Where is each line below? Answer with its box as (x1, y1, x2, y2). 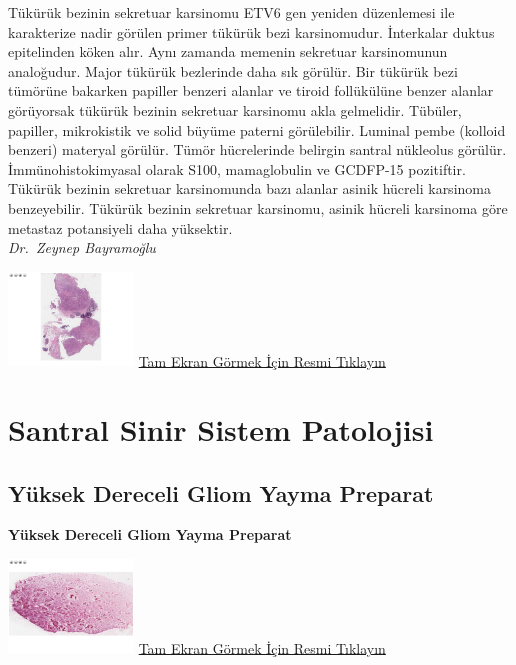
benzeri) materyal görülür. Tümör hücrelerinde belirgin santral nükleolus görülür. (8, 139, 507, 160)
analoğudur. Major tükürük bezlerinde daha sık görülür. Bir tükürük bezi (8, 60, 458, 81)
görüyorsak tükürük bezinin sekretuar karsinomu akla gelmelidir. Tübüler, (8, 99, 462, 120)
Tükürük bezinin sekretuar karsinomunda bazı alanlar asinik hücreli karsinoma (8, 178, 491, 199)
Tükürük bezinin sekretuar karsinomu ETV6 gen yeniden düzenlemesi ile (8, 2, 455, 22)
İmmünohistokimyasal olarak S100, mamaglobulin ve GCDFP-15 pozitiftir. (8, 158, 466, 179)
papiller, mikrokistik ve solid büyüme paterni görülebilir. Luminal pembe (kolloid (8, 119, 506, 140)
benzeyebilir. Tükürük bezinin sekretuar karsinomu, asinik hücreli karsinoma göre (8, 197, 508, 218)
